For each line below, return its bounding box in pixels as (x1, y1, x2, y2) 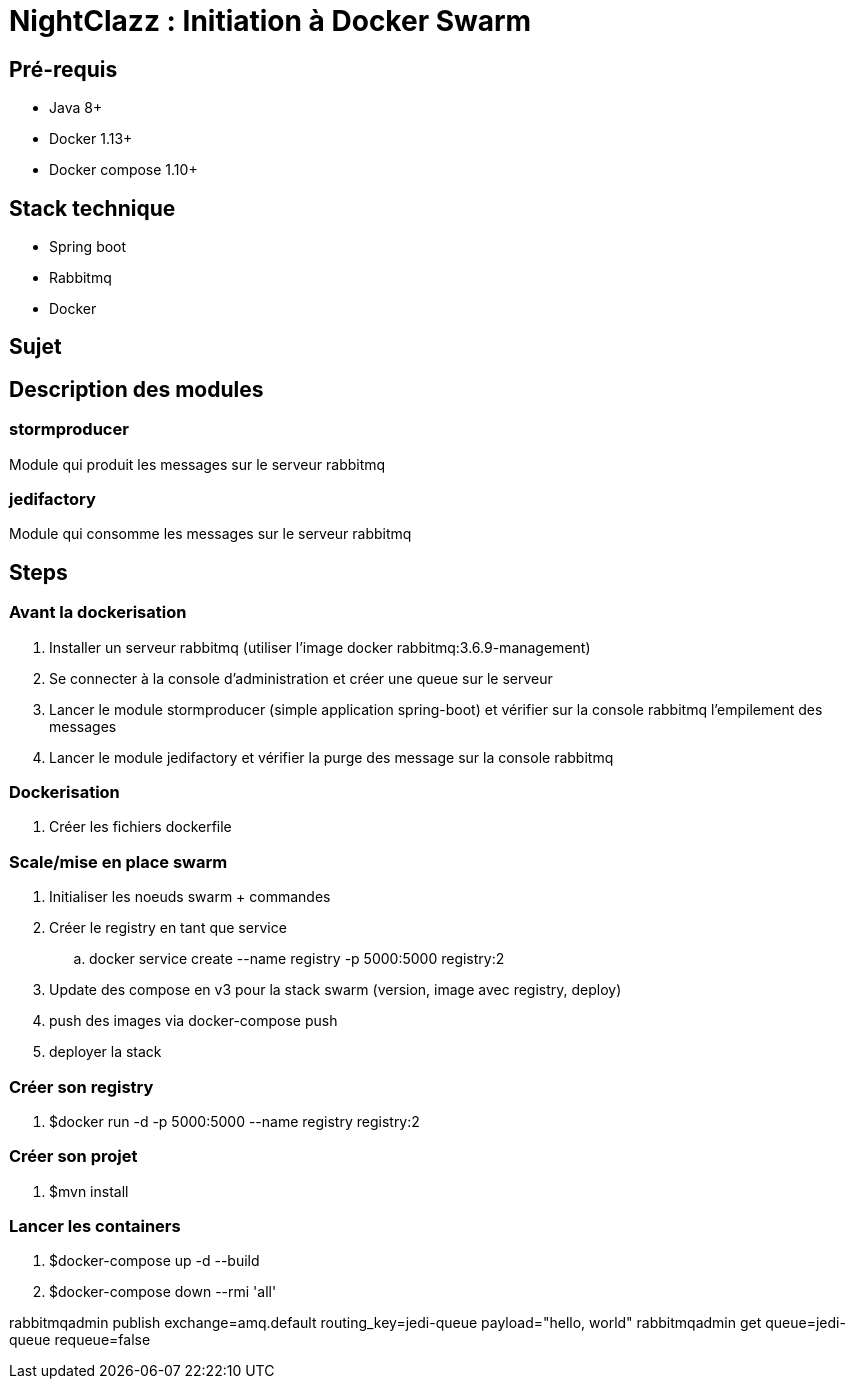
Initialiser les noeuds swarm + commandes (49, 888, 331, 906)
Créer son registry (9, 1076, 154, 1097)
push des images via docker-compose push (49, 1012, 338, 1030)
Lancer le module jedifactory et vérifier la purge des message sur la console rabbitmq (49, 748, 614, 766)
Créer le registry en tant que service (49, 919, 287, 937)
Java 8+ (49, 99, 103, 117)
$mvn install (49, 1182, 129, 1200)
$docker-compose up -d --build (49, 1252, 260, 1270)
